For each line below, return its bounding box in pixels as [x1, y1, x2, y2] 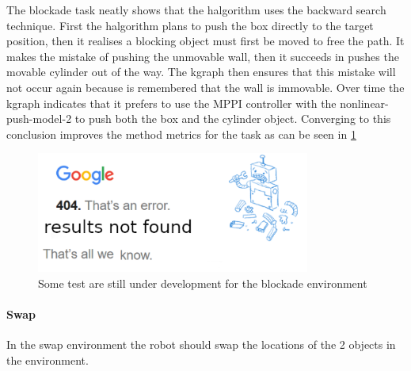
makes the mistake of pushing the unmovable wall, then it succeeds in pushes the [6, 48, 399, 64]
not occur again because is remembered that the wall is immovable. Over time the [6, 78, 405, 95]
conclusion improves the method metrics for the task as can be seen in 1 [6, 125, 356, 142]
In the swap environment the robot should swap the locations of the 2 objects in [6, 336, 396, 353]
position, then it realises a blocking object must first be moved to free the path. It [6, 33, 405, 49]
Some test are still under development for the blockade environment [38, 274, 367, 291]
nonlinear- [340, 94, 389, 111]
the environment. [6, 351, 89, 368]
